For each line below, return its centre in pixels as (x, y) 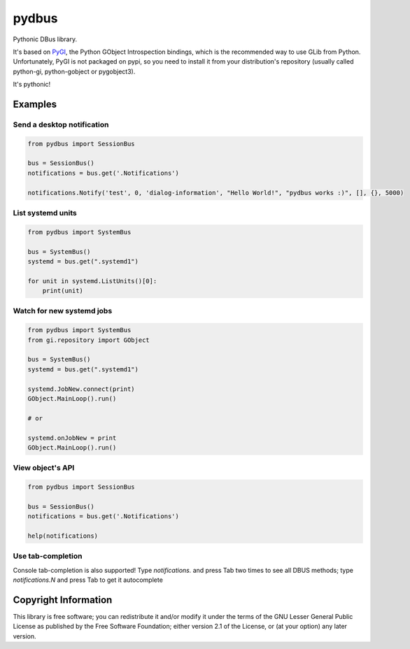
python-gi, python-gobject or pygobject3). (74, 71)
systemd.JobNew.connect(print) (82, 389)
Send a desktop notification (61, 124)
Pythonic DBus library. (45, 39)
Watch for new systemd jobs (63, 311)
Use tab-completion (48, 556)
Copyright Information (63, 600)
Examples (35, 104)
